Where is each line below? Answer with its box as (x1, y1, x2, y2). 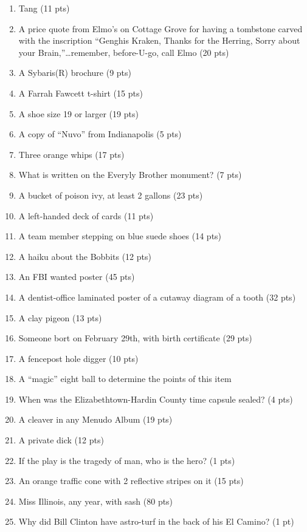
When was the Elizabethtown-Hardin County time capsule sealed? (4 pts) (18, 392, 293, 405)
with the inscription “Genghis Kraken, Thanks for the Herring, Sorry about (18, 34, 300, 47)
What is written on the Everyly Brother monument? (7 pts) (18, 168, 242, 181)
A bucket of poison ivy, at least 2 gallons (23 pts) (18, 188, 203, 201)
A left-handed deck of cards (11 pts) (18, 209, 154, 222)
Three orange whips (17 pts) (18, 148, 125, 160)
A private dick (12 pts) (18, 434, 104, 446)
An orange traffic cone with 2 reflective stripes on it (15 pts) (18, 474, 244, 487)
